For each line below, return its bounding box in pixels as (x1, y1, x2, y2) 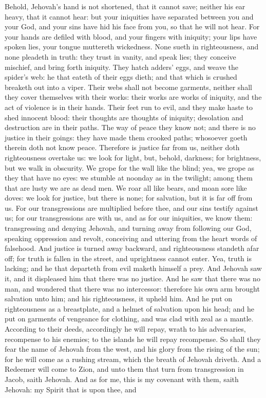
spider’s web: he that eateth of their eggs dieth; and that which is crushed (5, 71, 237, 82)
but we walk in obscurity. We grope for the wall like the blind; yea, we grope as (5, 162, 255, 173)
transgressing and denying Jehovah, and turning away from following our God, (5, 223, 252, 233)
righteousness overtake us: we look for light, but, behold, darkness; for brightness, (5, 152, 261, 162)
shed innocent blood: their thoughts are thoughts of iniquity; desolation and (5, 112, 243, 122)
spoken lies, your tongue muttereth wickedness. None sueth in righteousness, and (5, 41, 259, 52)
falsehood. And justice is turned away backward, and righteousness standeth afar (5, 243, 259, 254)
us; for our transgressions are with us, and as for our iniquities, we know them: (5, 212, 253, 223)
